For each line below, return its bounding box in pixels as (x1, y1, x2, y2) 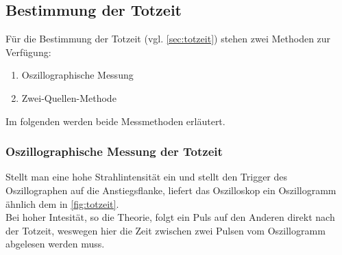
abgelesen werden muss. (5, 237, 105, 251)
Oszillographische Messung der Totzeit (5, 143, 223, 160)
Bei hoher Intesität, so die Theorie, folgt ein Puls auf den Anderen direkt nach (5, 210, 335, 224)
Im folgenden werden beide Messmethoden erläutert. (5, 113, 225, 128)
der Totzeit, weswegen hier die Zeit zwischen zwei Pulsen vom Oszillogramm (5, 223, 326, 237)
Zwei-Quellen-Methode (21, 90, 117, 105)
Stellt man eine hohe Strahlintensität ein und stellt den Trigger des (5, 170, 288, 184)
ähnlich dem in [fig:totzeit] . (5, 196, 119, 211)
